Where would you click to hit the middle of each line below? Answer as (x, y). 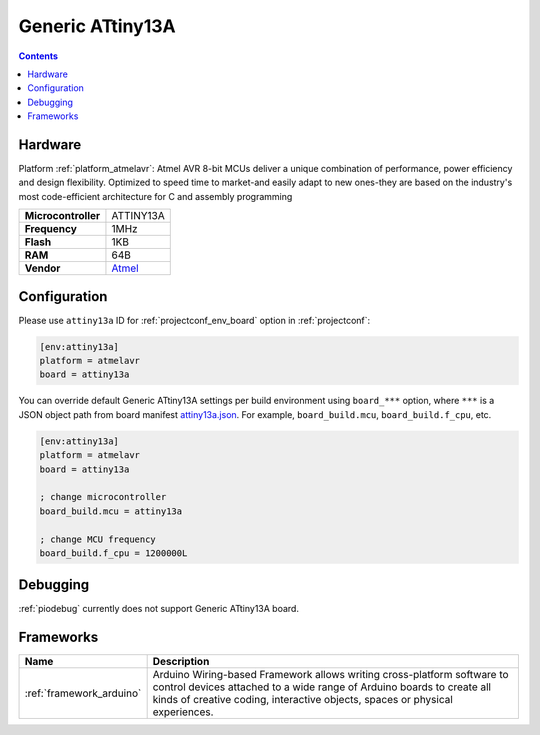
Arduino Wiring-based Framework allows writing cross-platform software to (330, 675)
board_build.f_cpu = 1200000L (113, 553)
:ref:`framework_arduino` (83, 693)
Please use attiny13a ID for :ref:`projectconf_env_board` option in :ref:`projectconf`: (194, 320)
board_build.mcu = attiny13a (111, 511)
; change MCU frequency (98, 539)
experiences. (183, 712)
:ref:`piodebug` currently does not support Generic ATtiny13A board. (159, 609)
